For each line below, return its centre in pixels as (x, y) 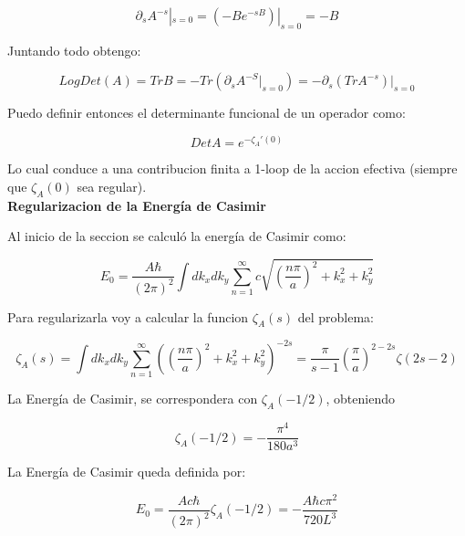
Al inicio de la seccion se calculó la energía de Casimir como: (177, 236)
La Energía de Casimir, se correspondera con (133, 399)
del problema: (336, 316)
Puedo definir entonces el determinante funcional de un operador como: (207, 113)
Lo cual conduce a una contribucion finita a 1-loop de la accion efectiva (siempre (232, 168)
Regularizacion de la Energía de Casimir (137, 205)
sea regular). (112, 187)
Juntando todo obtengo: (74, 50)
